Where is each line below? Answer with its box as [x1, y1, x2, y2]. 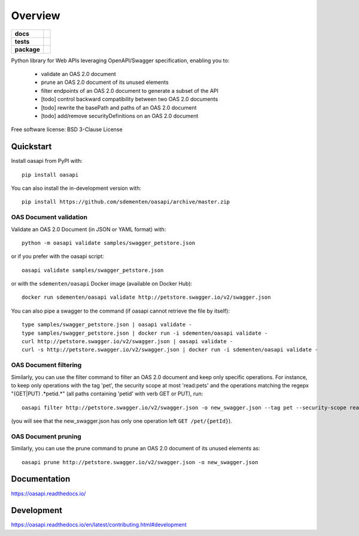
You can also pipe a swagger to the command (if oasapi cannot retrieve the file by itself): [11, 307, 230, 314]
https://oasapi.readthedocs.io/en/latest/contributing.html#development [11, 521, 187, 528]
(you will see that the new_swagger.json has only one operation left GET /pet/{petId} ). [11, 417, 233, 425]
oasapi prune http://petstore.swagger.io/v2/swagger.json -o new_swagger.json [22, 459, 258, 465]
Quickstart [11, 141, 52, 152]
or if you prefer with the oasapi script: [11, 253, 104, 260]
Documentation [11, 474, 71, 484]
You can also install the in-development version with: [11, 184, 142, 192]
